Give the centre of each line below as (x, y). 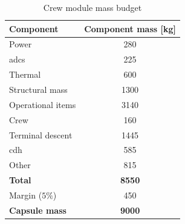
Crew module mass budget (92, 7)
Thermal (25, 74)
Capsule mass (38, 210)
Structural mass (38, 89)
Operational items (43, 104)
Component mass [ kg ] (130, 28)
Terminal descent (41, 134)
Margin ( (26, 195)
